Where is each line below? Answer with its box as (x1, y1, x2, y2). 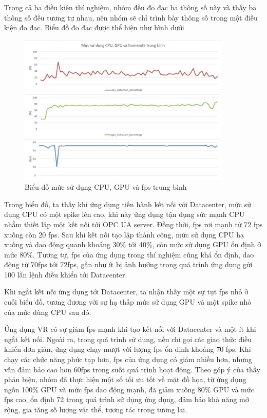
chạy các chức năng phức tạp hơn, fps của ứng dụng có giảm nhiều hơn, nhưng (4, 354, 252, 365)
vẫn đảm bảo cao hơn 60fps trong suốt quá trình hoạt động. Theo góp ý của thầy (4, 364, 260, 374)
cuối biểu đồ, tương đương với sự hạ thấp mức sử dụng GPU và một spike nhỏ (4, 296, 252, 307)
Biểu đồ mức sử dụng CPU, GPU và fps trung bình (25, 182, 187, 192)
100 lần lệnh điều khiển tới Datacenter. (4, 269, 127, 280)
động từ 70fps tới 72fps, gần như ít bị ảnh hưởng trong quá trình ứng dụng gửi (4, 259, 253, 270)
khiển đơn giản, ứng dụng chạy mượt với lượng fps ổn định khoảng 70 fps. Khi (4, 344, 251, 354)
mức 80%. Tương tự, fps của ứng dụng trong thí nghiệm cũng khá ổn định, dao (4, 249, 254, 260)
